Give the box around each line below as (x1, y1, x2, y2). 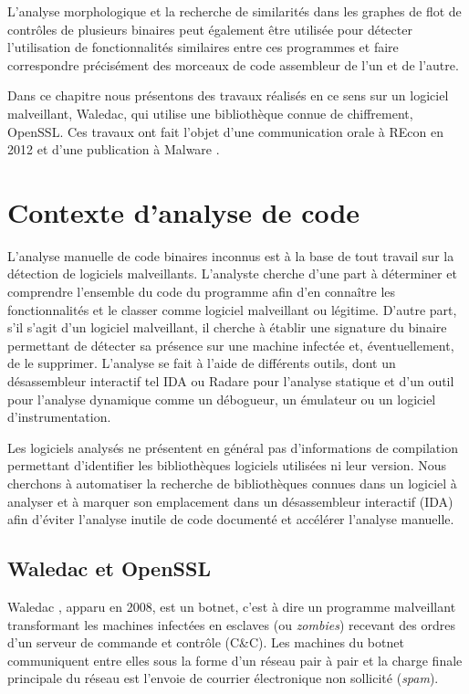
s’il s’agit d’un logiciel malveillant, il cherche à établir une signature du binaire (7, 318, 447, 337)
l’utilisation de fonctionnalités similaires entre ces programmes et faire (7, 37, 399, 57)
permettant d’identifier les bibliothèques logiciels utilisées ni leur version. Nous (7, 456, 446, 475)
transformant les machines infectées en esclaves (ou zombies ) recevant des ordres (7, 615, 455, 634)
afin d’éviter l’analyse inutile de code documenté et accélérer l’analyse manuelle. (7, 510, 454, 529)
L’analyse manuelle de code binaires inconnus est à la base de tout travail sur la (7, 246, 454, 265)
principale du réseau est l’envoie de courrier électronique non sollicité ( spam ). (7, 668, 439, 688)
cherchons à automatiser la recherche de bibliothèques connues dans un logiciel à (7, 474, 457, 492)
